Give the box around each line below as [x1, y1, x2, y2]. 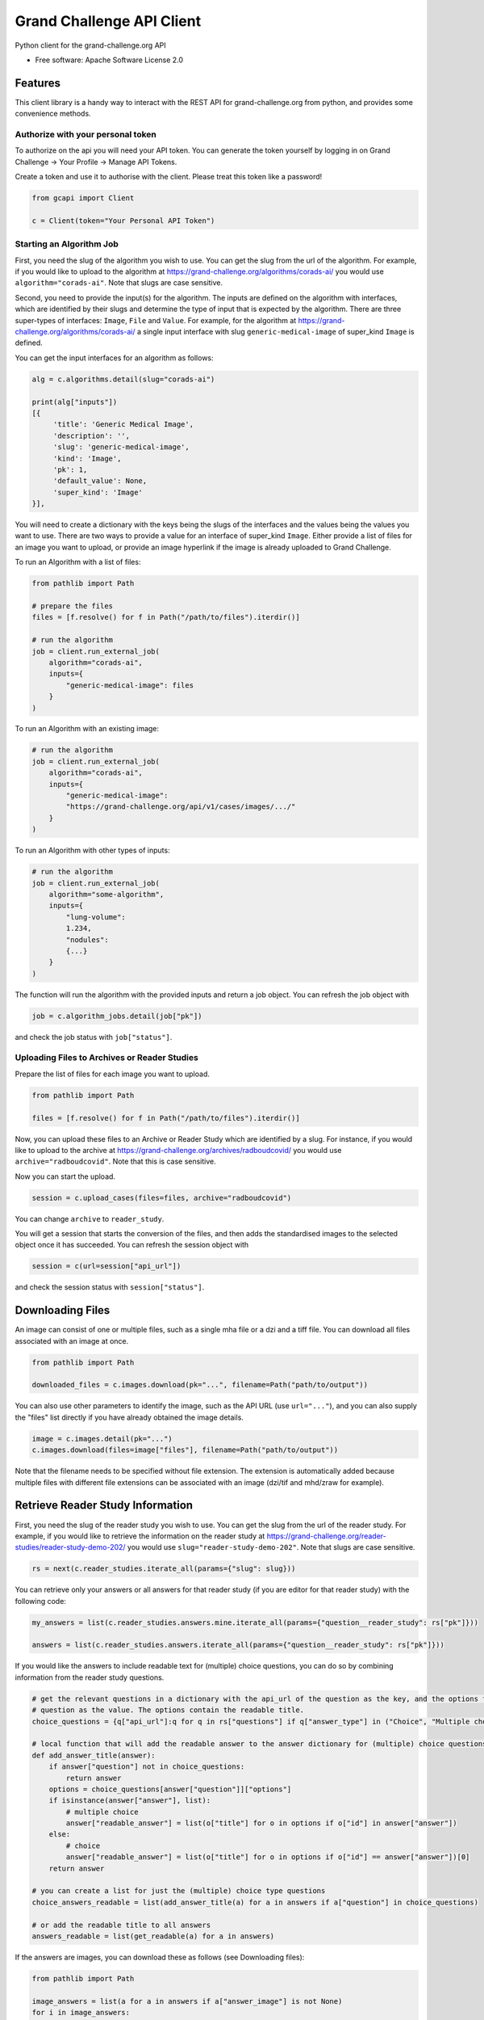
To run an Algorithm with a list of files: [15, 558, 141, 567]
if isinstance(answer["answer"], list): [48, 1796, 211, 1805]
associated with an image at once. [15, 1336, 129, 1345]
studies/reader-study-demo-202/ [15, 1542, 126, 1552]
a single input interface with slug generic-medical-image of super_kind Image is [136, 327, 415, 336]
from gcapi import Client [31, 194, 135, 203]
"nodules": [65, 935, 109, 945]
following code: [15, 1596, 66, 1605]
